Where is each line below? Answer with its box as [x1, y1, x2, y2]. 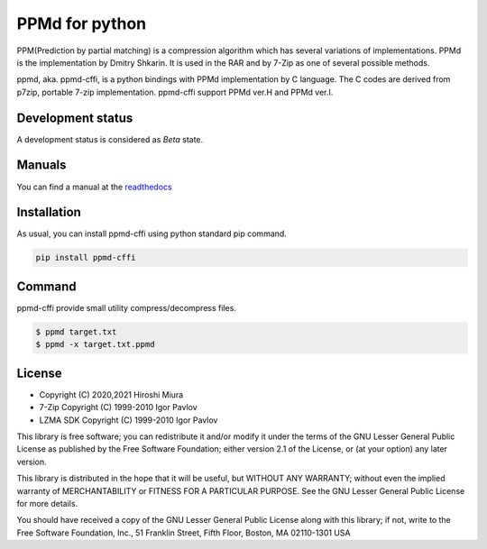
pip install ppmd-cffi [35, 252, 136, 263]
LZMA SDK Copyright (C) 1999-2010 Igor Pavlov [39, 415, 218, 425]
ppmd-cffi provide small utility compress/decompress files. [16, 302, 236, 313]
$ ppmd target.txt [35, 326, 117, 337]
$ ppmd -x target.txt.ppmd [35, 339, 155, 350]
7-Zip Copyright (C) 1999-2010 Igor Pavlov [39, 402, 198, 413]
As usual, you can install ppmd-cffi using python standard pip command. [16, 228, 288, 239]
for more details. [16, 498, 78, 508]
